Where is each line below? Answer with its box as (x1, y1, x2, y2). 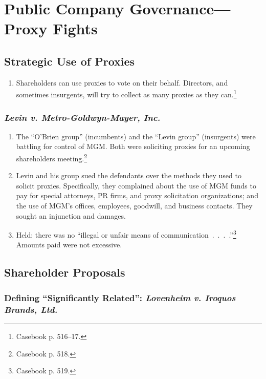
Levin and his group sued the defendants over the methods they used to (16, 170, 241, 181)
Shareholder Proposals (4, 264, 125, 280)
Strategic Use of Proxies (4, 53, 135, 69)
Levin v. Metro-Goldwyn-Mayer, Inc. (4, 111, 161, 123)
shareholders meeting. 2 (16, 152, 87, 163)
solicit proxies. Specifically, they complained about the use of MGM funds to (16, 180, 256, 191)
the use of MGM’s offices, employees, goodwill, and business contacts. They (16, 200, 253, 211)
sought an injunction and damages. (16, 210, 126, 221)
